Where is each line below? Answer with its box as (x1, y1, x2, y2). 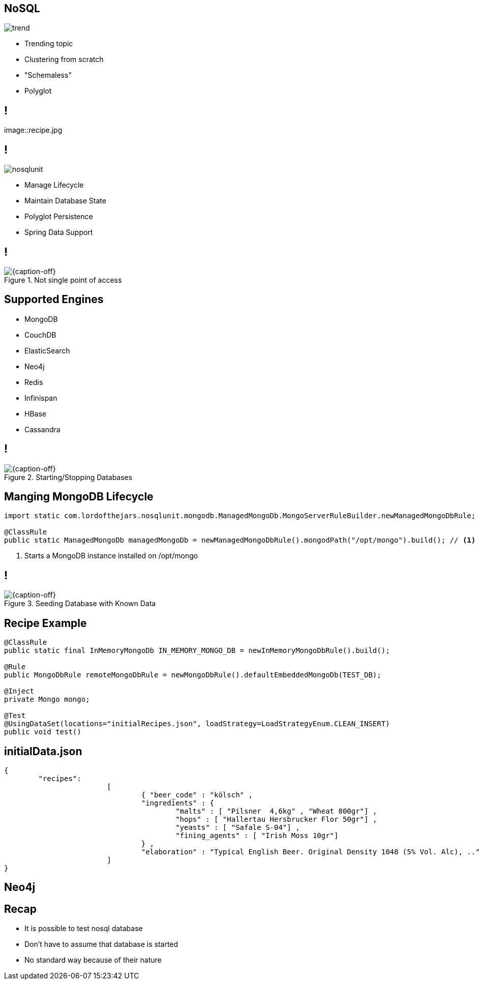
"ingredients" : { (141, 799, 215, 808)
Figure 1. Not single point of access (4, 275, 122, 284)
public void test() (4, 728, 81, 736)
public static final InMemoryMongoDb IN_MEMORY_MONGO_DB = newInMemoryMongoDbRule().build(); (4, 646, 390, 655)
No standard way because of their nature (24, 956, 162, 965)
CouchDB (24, 330, 56, 339)
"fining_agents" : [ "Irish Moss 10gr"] (175, 831, 339, 840)
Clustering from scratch (24, 55, 104, 64)
